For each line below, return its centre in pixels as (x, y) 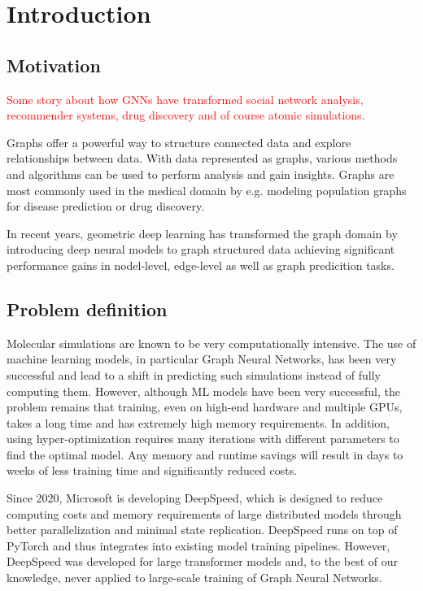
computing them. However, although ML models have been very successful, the (203, 391)
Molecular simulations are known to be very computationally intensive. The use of (211, 343)
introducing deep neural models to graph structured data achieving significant (201, 249)
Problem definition (87, 309)
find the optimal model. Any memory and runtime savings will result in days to (205, 454)
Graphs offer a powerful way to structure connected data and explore (179, 142)
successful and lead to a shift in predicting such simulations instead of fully (194, 374)
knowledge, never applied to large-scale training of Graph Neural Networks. (194, 578)
